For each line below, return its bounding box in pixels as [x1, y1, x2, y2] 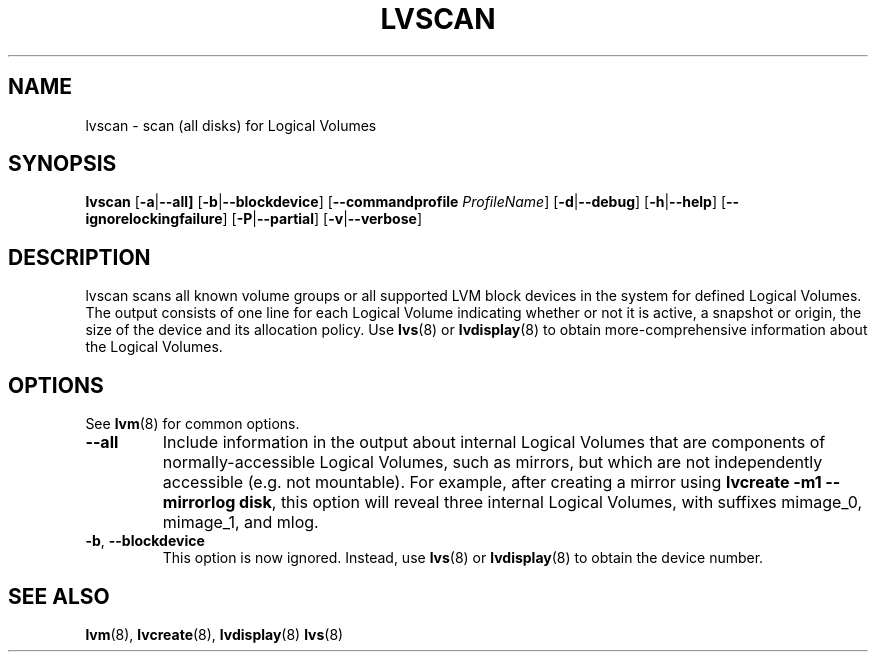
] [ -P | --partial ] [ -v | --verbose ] [222, 210, 422, 228]
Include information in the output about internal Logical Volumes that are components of [162, 432, 826, 453]
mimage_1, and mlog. [162, 512, 319, 533]
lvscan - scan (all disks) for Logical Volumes [85, 116, 377, 134]
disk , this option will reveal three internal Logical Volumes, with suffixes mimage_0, [239, 492, 863, 513]
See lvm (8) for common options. [85, 415, 300, 433]
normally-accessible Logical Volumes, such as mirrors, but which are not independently [162, 452, 823, 473]
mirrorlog [162, 492, 236, 513]
